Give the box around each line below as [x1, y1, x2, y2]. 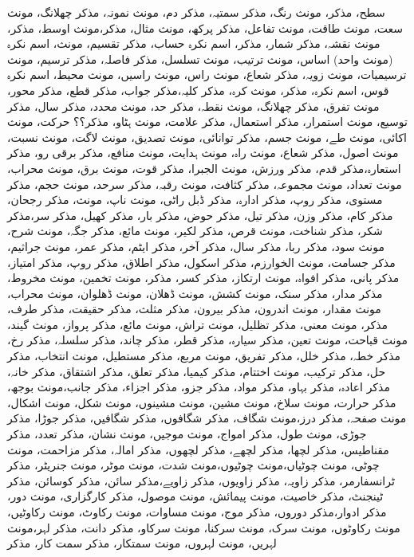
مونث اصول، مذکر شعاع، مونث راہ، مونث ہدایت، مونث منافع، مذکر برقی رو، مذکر [7, 144, 399, 161]
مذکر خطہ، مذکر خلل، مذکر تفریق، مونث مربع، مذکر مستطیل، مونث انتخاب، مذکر [7, 347, 401, 364]
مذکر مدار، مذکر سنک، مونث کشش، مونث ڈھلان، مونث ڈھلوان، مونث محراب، [7, 284, 383, 301]
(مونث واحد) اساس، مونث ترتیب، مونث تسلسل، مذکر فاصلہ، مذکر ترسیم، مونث [7, 50, 393, 67]
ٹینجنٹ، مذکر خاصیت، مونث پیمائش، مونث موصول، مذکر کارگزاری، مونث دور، [7, 488, 384, 504]
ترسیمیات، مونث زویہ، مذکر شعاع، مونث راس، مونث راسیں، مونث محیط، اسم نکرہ [7, 66, 407, 83]
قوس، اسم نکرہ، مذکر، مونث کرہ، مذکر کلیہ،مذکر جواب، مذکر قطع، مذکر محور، [7, 81, 389, 98]
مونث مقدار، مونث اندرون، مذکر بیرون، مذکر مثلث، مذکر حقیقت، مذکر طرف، [7, 300, 381, 317]
